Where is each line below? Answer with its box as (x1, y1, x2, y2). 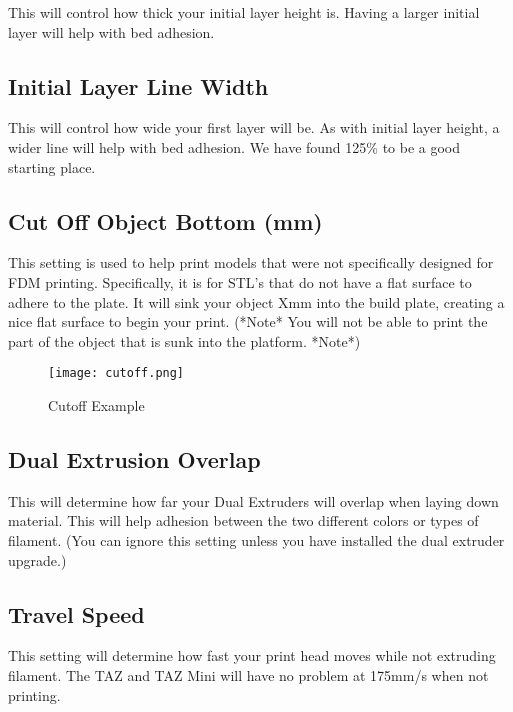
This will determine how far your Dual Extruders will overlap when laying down (8, 490, 499, 511)
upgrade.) (8, 549, 67, 570)
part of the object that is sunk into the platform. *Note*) (8, 330, 361, 351)
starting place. (8, 156, 96, 177)
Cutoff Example (48, 395, 145, 415)
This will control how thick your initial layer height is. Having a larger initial (8, 2, 480, 22)
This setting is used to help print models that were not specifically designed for (8, 252, 494, 273)
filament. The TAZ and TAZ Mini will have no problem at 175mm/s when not (8, 664, 489, 685)
